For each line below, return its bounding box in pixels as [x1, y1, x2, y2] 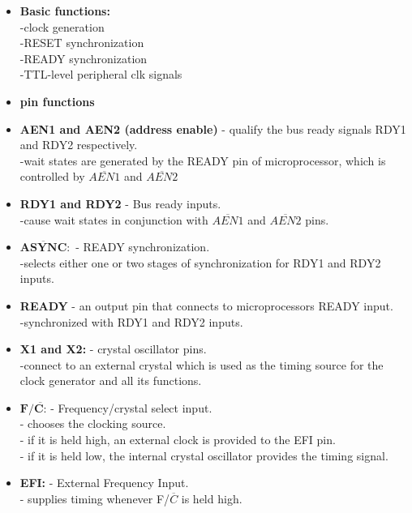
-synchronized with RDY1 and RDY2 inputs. [19, 313, 243, 330]
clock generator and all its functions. [19, 372, 202, 389]
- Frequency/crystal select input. [50, 399, 212, 416]
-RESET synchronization [19, 34, 144, 51]
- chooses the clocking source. [19, 415, 166, 432]
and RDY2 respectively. [19, 136, 138, 153]
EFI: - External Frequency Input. [19, 474, 189, 491]
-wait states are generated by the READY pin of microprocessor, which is [19, 152, 386, 169]
